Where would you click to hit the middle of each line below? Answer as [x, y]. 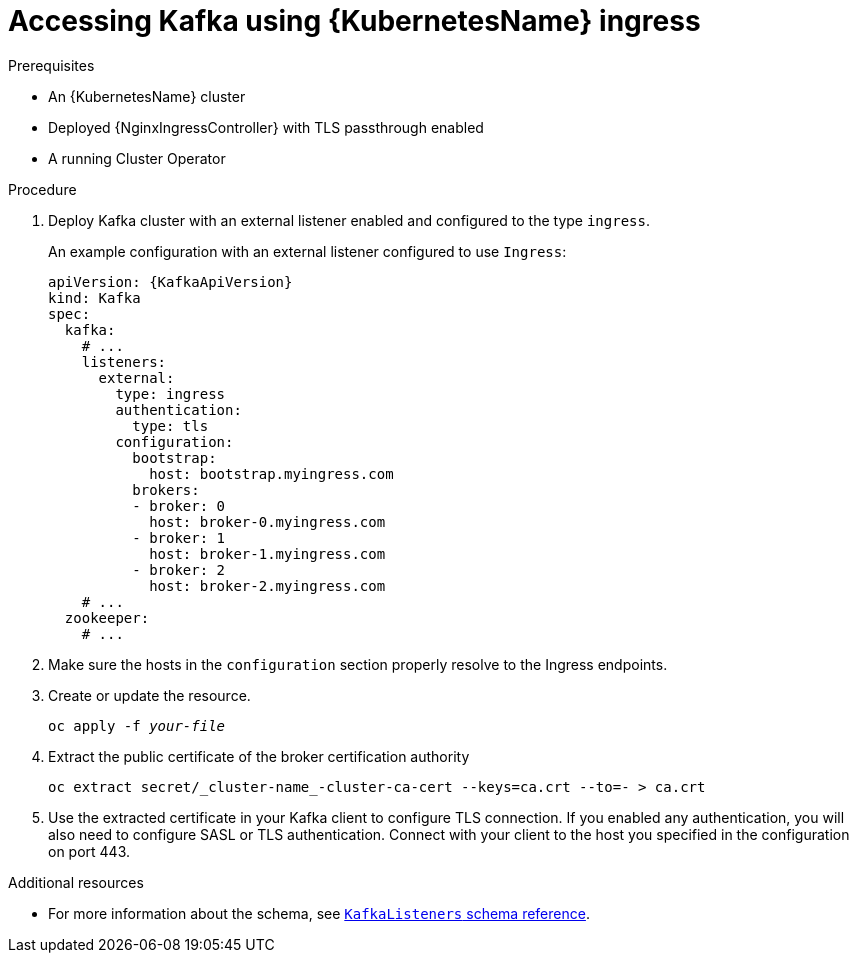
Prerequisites [51, 65]
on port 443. [89, 851]
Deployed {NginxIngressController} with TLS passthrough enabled [266, 127]
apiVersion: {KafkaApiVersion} [170, 281]
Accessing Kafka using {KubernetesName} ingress [354, 21]
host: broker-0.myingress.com [267, 521]
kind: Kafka [94, 297]
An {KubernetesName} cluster [147, 96]
